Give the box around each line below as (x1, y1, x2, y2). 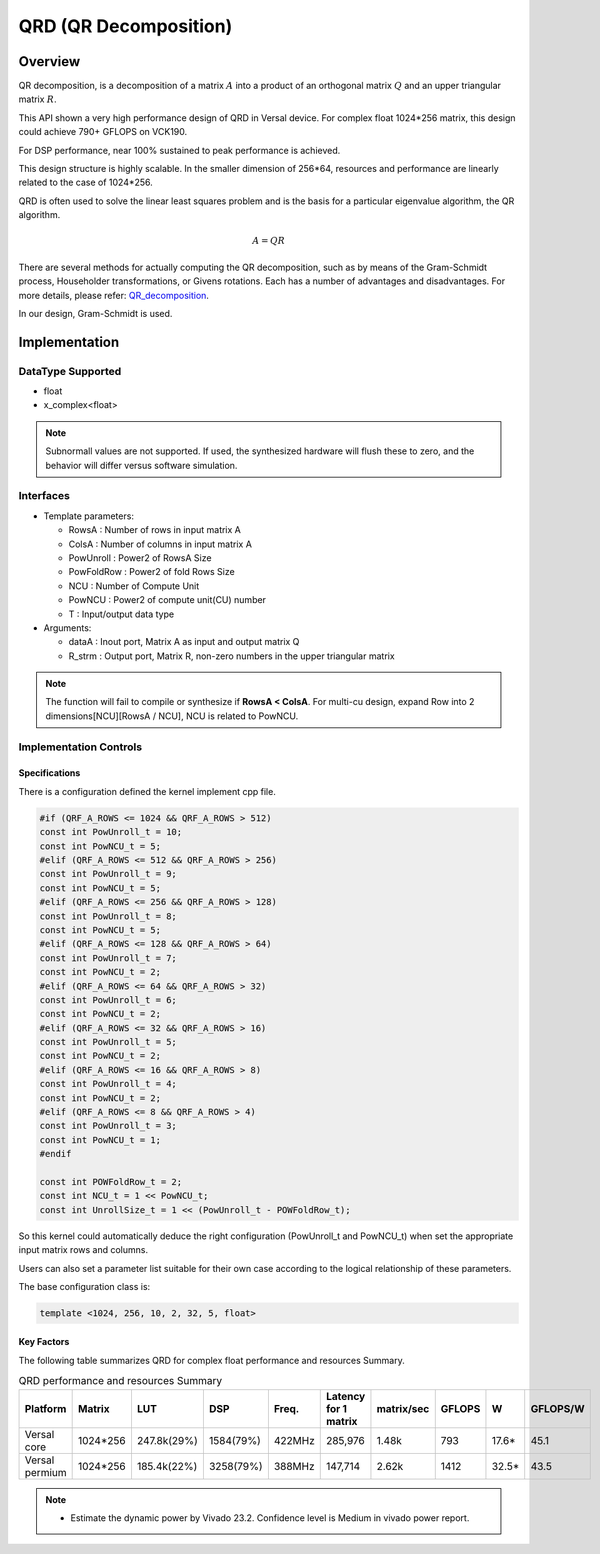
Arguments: (43, 621, 92, 634)
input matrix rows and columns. (18, 1244, 149, 1256)
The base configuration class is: (18, 1280, 151, 1292)
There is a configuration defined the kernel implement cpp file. (18, 785, 277, 797)
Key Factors (18, 1336, 70, 1348)
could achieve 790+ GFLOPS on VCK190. (18, 126, 188, 138)
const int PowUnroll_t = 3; (39, 1120, 177, 1132)
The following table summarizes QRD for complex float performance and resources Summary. (18, 1354, 405, 1366)
